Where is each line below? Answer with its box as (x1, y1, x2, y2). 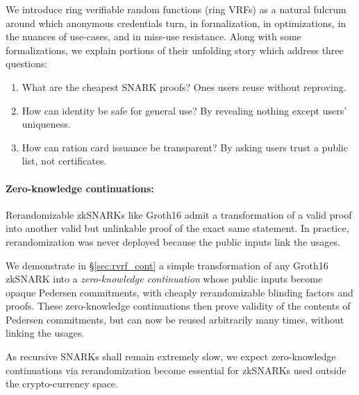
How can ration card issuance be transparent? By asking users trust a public (22, 140, 348, 154)
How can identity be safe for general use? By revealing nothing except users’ (22, 103, 347, 117)
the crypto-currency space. (6, 376, 118, 391)
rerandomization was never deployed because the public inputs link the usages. (6, 234, 340, 249)
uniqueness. (22, 117, 71, 131)
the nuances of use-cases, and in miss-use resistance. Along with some (6, 29, 301, 44)
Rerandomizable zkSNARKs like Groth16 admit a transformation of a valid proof (6, 207, 352, 221)
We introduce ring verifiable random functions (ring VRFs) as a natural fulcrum (6, 2, 347, 16)
